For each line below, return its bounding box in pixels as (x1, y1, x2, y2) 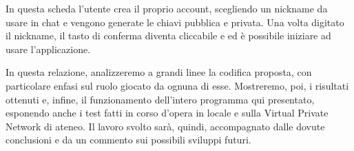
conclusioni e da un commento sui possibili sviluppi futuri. (6, 132, 251, 147)
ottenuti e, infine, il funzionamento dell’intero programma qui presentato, (6, 92, 315, 106)
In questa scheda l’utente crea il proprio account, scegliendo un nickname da (6, 1, 328, 15)
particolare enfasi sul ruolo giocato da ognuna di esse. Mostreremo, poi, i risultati (6, 78, 349, 92)
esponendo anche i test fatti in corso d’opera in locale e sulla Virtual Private (6, 105, 329, 120)
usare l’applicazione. (6, 41, 91, 56)
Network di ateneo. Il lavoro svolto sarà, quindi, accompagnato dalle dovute (6, 119, 325, 133)
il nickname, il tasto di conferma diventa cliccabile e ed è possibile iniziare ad (6, 28, 331, 43)
